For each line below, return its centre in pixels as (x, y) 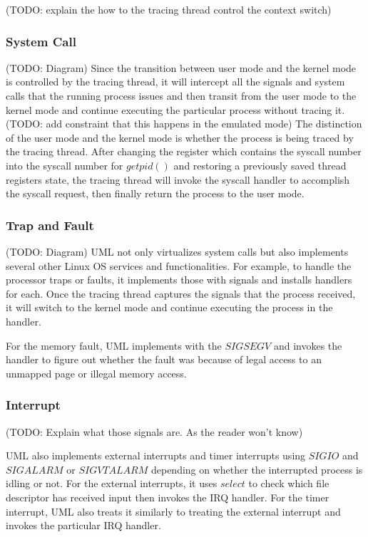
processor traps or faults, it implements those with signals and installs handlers (179, 280)
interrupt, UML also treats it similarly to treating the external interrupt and (173, 511)
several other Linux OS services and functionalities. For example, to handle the (179, 265)
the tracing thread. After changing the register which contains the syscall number (184, 151)
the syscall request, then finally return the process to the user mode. (155, 193)
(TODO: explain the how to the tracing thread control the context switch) (169, 9)
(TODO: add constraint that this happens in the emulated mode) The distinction (184, 124)
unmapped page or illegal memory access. (96, 373)
